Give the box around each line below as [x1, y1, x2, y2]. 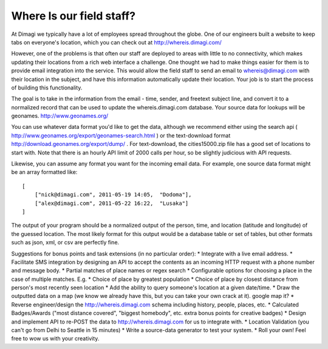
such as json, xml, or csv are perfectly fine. [11, 239, 120, 246]
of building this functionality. [11, 84, 83, 91]
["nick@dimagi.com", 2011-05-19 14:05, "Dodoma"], [34, 192, 192, 198]
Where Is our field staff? [11, 9, 136, 22]
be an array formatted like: [11, 168, 78, 176]
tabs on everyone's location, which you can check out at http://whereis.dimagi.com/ [11, 38, 222, 46]
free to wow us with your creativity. [11, 335, 100, 342]
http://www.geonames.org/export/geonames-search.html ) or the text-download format [11, 131, 231, 139]
